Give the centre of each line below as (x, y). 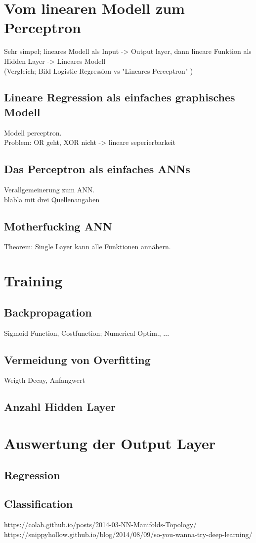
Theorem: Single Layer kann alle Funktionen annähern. (87, 247)
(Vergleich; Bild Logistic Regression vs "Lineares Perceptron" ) (99, 70)
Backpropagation (48, 312)
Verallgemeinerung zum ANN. (49, 190)
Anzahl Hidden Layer (60, 407)
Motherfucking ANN (58, 226)
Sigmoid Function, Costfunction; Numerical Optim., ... (87, 333)
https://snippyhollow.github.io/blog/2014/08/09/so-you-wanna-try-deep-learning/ (128, 534)
